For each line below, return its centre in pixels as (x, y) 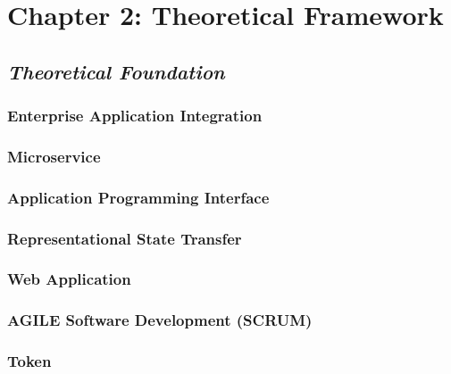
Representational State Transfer (125, 238)
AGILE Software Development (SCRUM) (160, 320)
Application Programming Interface (138, 197)
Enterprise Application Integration (135, 116)
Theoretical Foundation (116, 71)
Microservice (54, 156)
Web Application (69, 279)
